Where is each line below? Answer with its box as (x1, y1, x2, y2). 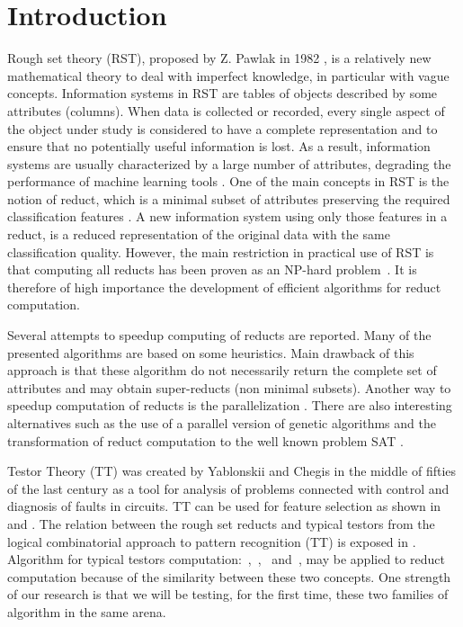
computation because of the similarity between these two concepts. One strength (7, 567, 451, 586)
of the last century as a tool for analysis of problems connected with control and (7, 479, 450, 497)
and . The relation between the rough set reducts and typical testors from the (7, 514, 435, 533)
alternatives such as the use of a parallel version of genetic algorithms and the (7, 414, 436, 432)
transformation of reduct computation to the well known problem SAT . (7, 431, 404, 450)
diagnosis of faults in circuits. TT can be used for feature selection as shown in (7, 497, 441, 515)
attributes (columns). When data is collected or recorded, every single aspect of (7, 101, 445, 120)
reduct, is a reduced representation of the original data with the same (7, 225, 390, 244)
